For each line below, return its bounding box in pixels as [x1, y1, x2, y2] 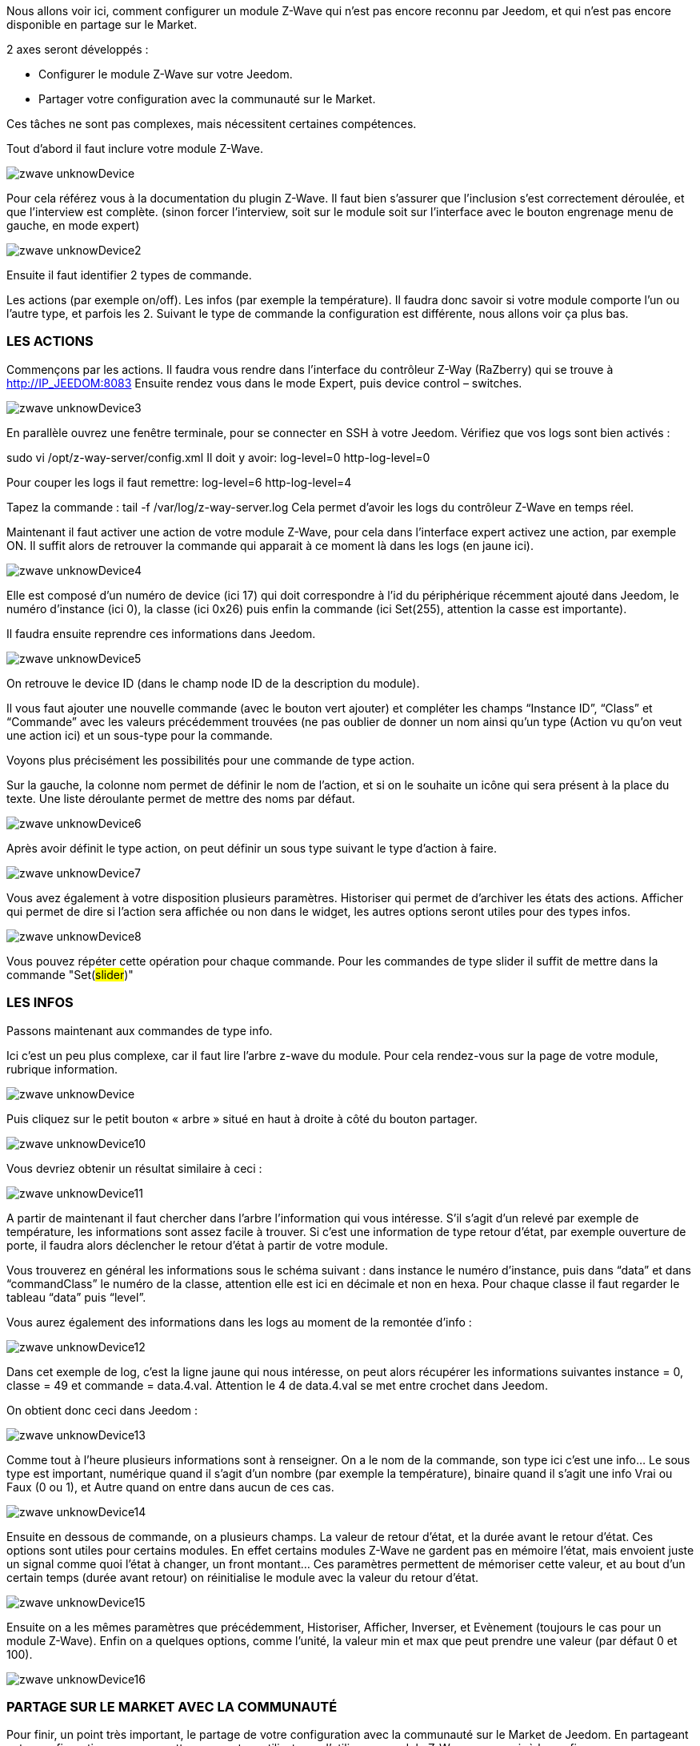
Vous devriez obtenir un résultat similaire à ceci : [6, 1161, 262, 1175]
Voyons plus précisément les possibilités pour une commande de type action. [6, 753, 415, 767]
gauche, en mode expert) [6, 219, 140, 232]
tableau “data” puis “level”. [6, 1290, 146, 1304]
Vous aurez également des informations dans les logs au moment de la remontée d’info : [6, 1315, 472, 1329]
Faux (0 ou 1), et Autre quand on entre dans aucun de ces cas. [6, 1479, 334, 1494]
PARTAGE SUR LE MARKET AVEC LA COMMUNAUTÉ [6, 1698, 338, 1715]
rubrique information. [6, 1062, 118, 1076]
